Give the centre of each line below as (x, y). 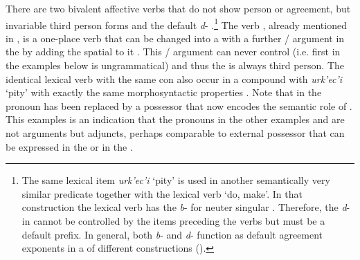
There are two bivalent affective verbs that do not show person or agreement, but (178, 8)
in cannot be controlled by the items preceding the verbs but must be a (173, 220)
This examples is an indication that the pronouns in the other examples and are (175, 119)
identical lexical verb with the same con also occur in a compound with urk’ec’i (174, 78)
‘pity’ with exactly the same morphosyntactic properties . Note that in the (164, 92)
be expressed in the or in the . (69, 146)
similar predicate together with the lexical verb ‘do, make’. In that (162, 193)
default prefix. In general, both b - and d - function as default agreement (172, 234)
